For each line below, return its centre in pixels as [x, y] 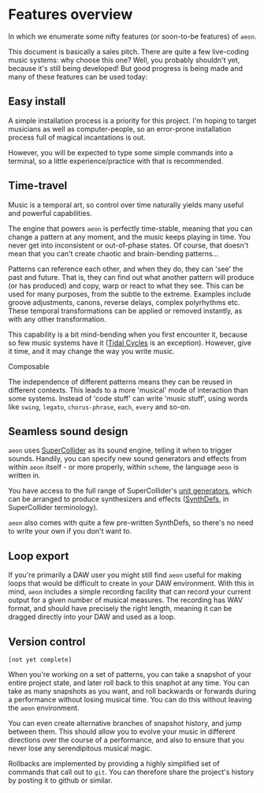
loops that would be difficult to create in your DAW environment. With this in [131, 583]
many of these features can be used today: [78, 76]
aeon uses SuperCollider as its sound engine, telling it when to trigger [120, 450]
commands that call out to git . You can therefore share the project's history [131, 772]
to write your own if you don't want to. [70, 531]
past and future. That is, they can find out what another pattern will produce [131, 277]
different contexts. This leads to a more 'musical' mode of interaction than [128, 390]
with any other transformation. [57, 319]
